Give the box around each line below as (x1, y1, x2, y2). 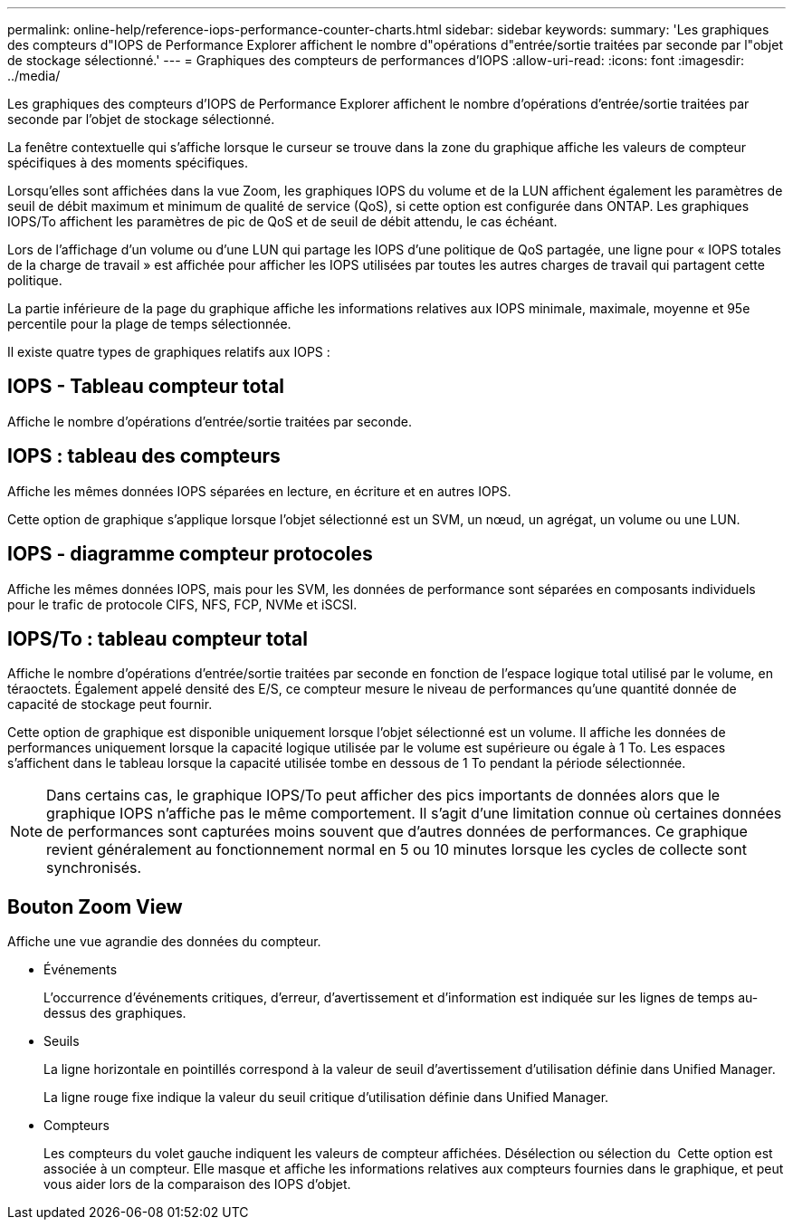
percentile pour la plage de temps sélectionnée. (7, 316, 291, 331)
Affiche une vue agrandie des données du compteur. (7, 934, 321, 950)
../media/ (7, 68, 61, 83)
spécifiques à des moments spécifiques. (7, 155, 248, 170)
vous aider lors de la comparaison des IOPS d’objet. (43, 1176, 351, 1193)
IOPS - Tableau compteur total (7, 375, 285, 398)
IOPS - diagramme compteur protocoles (7, 542, 373, 566)
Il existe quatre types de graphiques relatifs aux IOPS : (7, 344, 330, 359)
